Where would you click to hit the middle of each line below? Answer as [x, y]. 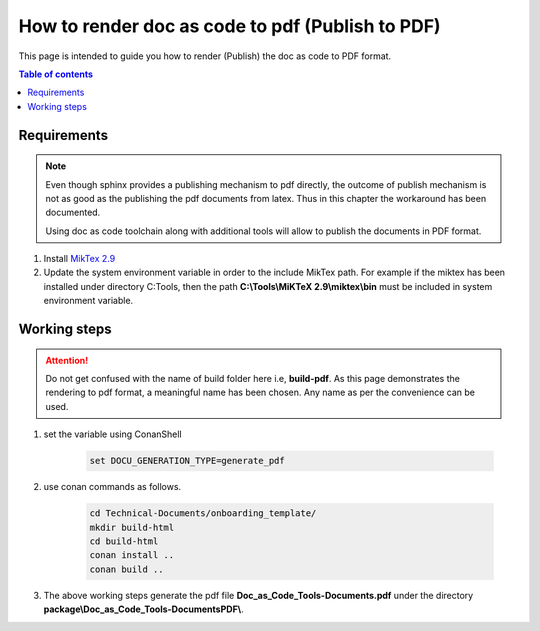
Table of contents [56, 74]
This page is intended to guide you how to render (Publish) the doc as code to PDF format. [205, 56]
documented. [73, 212]
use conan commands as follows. [112, 487]
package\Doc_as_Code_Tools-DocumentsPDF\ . [143, 609]
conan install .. [132, 555]
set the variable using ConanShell [112, 434]
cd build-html [124, 541]
